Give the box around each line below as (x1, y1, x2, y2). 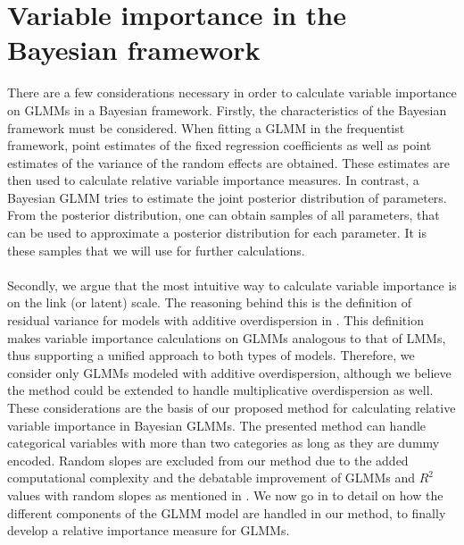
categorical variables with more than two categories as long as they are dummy (7, 433, 440, 452)
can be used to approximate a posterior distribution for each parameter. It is (7, 223, 427, 242)
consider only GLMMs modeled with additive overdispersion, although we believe (7, 363, 452, 381)
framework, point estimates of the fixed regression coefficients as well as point (7, 136, 432, 155)
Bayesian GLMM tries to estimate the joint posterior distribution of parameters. (7, 188, 447, 206)
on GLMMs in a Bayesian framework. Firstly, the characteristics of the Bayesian (7, 100, 447, 119)
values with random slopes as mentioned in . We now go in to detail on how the (7, 485, 443, 504)
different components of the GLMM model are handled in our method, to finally (7, 503, 446, 522)
